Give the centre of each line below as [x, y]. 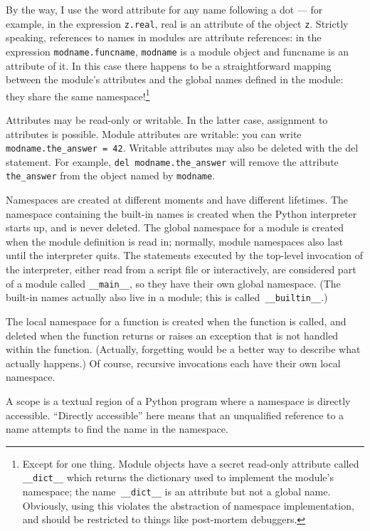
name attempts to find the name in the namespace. [117, 429]
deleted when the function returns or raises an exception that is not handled [172, 335]
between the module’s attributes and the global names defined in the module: [175, 79]
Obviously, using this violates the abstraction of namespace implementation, [188, 505]
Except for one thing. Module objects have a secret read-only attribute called [191, 463]
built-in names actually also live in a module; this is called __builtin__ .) [167, 297]
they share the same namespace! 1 [78, 95]
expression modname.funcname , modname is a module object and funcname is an [177, 51]
